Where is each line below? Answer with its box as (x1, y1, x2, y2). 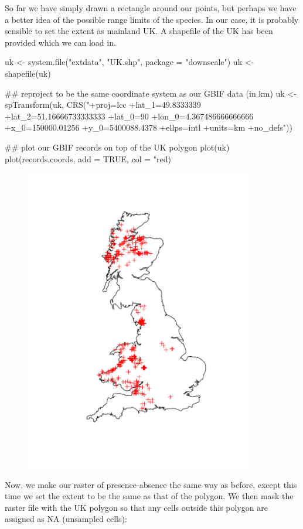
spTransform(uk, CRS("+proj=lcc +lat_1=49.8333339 (5, 98, 201, 111)
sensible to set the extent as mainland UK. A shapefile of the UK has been (5, 25, 273, 37)
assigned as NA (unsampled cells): (5, 513, 127, 525)
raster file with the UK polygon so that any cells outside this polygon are (5, 501, 268, 513)
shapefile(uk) (5, 67, 51, 79)
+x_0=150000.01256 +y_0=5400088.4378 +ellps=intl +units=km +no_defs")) (5, 121, 292, 134)
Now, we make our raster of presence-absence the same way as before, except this (5, 478, 297, 490)
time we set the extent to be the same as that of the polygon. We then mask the (5, 490, 294, 502)
